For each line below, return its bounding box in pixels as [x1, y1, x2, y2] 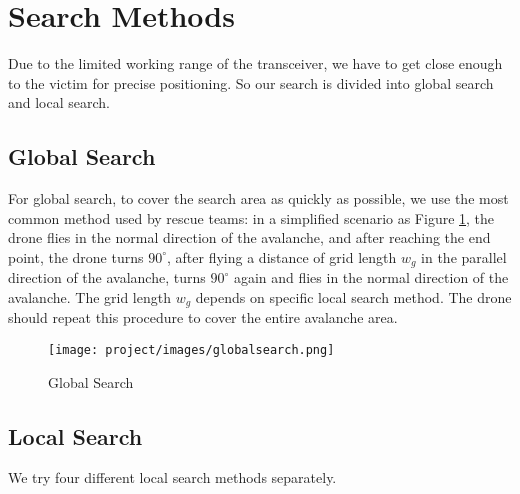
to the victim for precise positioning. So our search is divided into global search [8, 72, 494, 93]
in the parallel [421, 246, 507, 267]
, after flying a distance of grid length [167, 246, 397, 267]
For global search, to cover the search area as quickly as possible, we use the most [8, 188, 509, 209]
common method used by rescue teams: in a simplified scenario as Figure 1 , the [8, 207, 495, 228]
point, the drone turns [8, 246, 144, 267]
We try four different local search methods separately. [8, 467, 337, 488]
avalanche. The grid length [8, 286, 171, 307]
